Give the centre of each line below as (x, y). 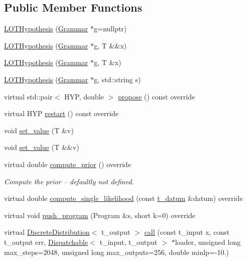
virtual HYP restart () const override (61, 113)
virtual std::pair (28, 96)
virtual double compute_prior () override (68, 164)
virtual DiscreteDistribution (47, 232)
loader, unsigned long (208, 242)
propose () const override (156, 96)
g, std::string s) (117, 79)
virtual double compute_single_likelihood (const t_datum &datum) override (124, 198)
